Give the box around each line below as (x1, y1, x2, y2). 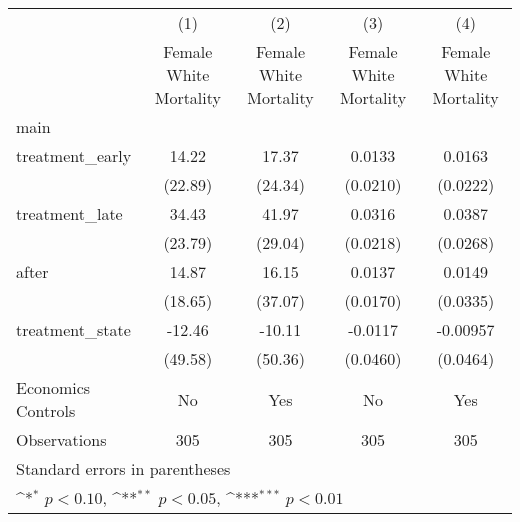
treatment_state (16, 318, 131, 341)
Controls (16, 399, 76, 422)
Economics (16, 376, 91, 399)
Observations (16, 428, 107, 451)
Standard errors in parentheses (16, 457, 231, 480)
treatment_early (16, 144, 132, 167)
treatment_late (16, 202, 123, 225)
